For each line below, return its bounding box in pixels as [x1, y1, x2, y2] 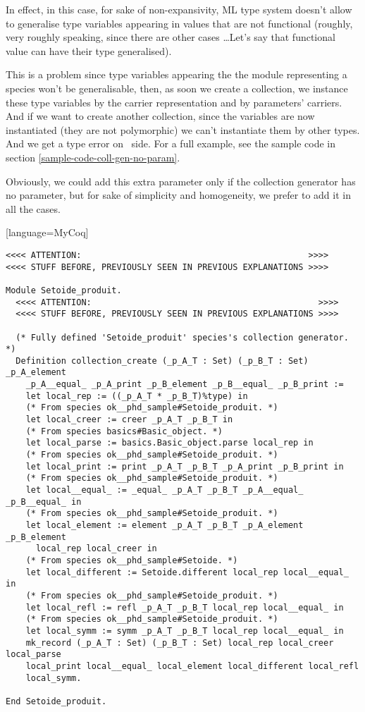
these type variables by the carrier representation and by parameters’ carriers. [6, 94, 342, 109]
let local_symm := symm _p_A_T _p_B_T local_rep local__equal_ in [25, 625, 344, 636]
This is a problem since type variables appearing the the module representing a [6, 67, 347, 82]
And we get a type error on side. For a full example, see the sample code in [6, 136, 335, 151]
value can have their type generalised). [6, 43, 172, 58]
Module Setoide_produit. [6, 285, 122, 295]
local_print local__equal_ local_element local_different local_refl [25, 661, 359, 671]
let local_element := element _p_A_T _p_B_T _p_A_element [25, 520, 304, 530]
